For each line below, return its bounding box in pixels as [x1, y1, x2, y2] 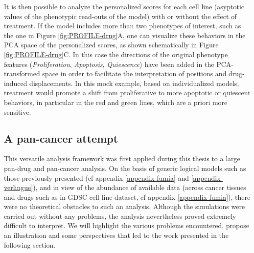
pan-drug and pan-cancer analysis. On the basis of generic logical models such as [4, 163, 246, 173]
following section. [4, 239, 56, 250]
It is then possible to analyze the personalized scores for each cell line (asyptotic [4, 1, 244, 11]
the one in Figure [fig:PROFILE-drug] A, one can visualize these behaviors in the [4, 30, 246, 40]
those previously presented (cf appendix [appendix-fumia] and [4, 172, 189, 183]
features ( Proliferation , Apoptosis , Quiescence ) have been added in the [4, 59, 214, 69]
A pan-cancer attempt [4, 130, 118, 146]
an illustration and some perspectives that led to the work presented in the [4, 230, 229, 240]
